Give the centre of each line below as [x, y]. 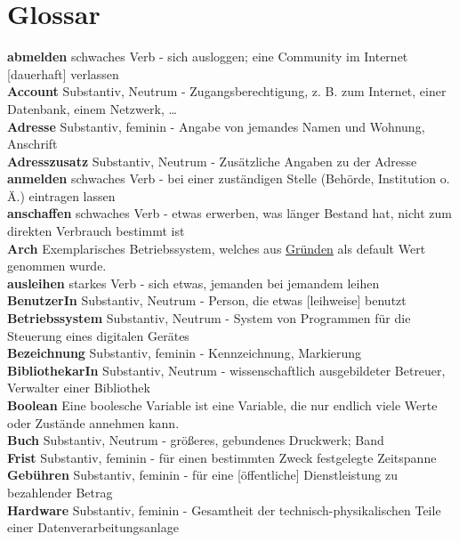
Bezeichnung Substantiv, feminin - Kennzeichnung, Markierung [185, 353]
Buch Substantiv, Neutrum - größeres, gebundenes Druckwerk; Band [196, 440]
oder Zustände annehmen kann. [93, 422]
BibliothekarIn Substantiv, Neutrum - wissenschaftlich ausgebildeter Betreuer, [226, 370]
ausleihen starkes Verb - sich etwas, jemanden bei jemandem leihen [193, 283]
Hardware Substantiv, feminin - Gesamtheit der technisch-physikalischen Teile [224, 510]
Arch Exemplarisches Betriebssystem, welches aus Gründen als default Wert [217, 248]
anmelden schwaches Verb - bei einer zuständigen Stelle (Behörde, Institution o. [229, 178]
